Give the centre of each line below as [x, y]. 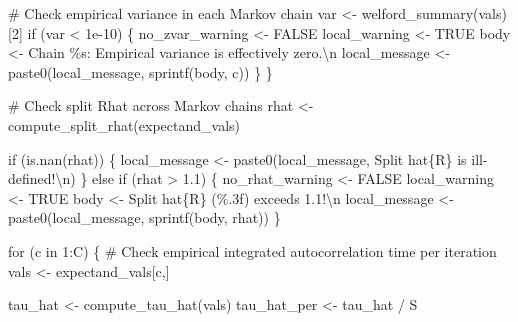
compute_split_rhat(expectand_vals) [124, 124]
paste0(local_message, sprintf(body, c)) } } [140, 71]
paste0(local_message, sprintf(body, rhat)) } [144, 217]
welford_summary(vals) [434, 13]
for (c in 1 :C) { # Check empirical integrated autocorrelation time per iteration [252, 250]
